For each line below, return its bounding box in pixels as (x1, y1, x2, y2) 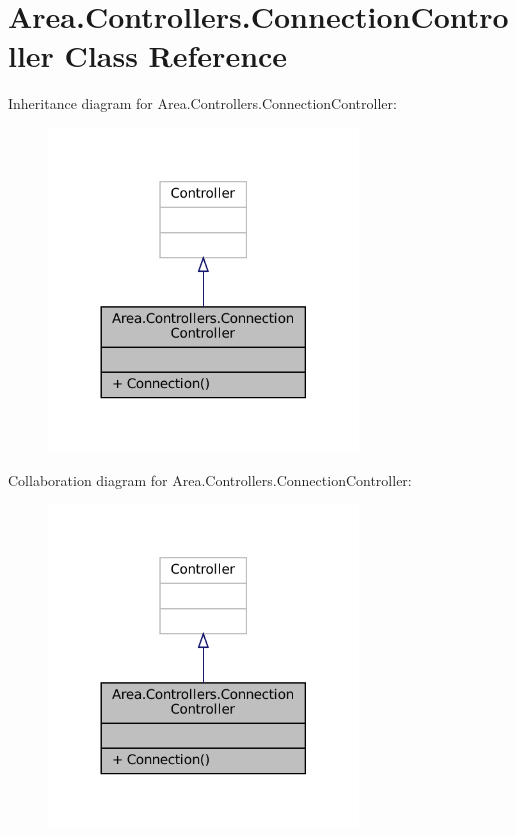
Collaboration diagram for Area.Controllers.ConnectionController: (8, 469, 412, 490)
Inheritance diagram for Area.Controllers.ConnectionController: (8, 93, 397, 114)
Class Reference (64, 35, 288, 76)
